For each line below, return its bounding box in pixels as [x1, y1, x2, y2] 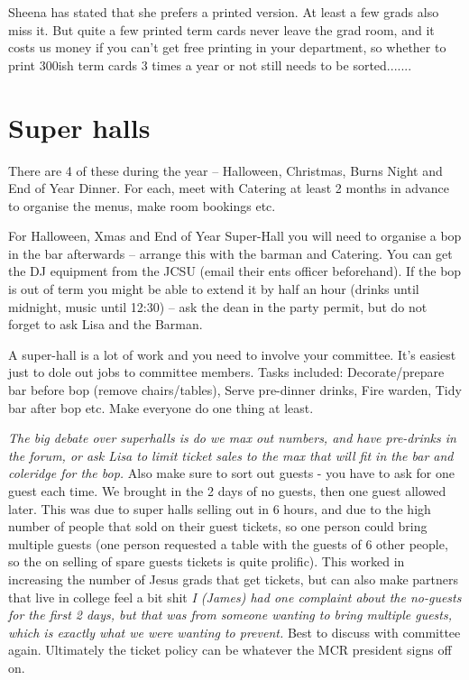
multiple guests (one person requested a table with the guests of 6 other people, [8, 534, 448, 553]
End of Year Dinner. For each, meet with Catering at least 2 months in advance [8, 179, 449, 198]
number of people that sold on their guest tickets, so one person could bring [8, 517, 428, 536]
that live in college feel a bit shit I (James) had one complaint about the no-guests [8, 587, 462, 606]
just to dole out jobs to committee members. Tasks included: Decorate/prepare [8, 363, 445, 381]
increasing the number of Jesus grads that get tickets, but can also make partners [8, 569, 459, 588]
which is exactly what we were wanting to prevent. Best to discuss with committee [8, 622, 461, 641]
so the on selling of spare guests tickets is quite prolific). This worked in [8, 552, 405, 571]
